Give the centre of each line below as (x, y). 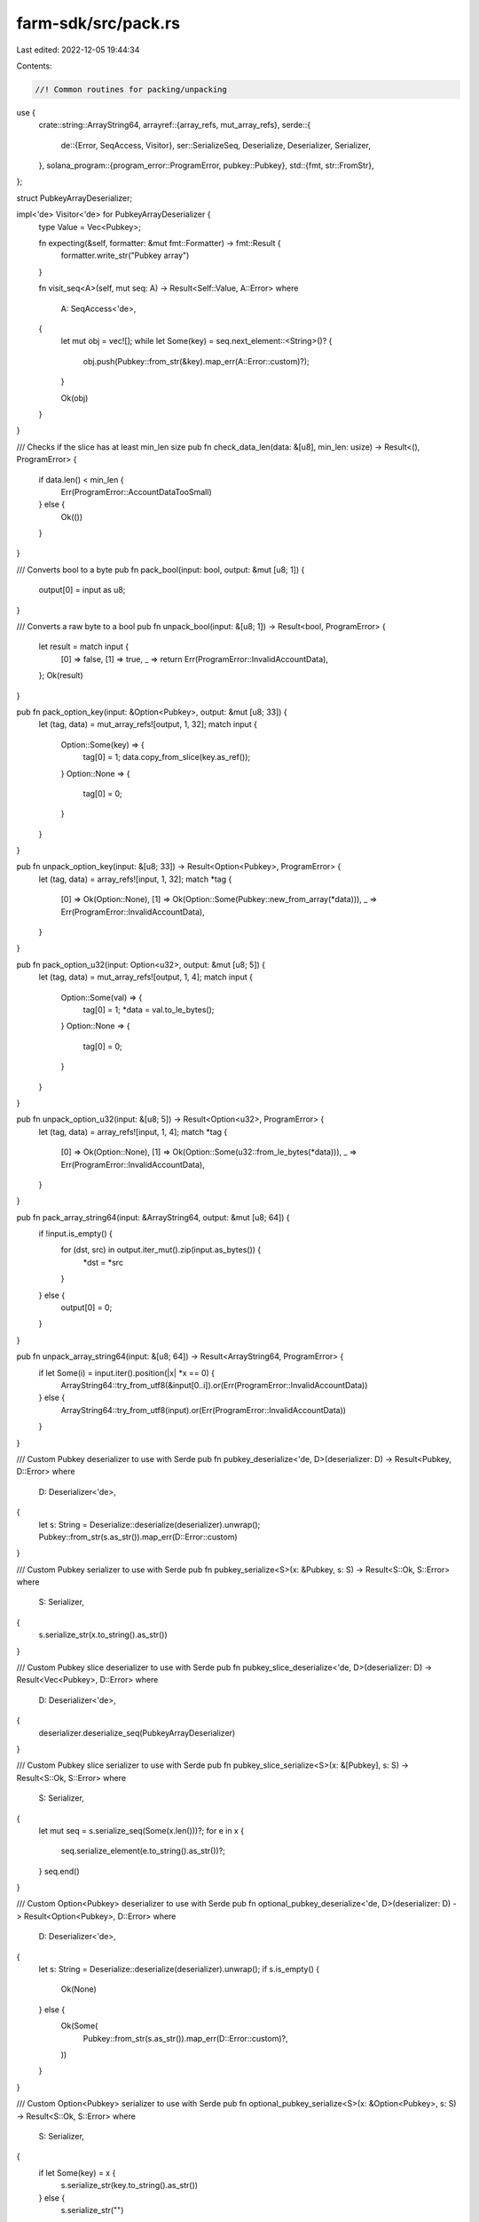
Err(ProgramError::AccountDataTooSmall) (136, 492)
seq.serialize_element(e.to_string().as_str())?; (143, 1851)
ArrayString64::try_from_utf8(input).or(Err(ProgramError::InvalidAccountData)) (203, 1410)
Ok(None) (79, 1989)
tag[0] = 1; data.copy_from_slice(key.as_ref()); (167, 757)
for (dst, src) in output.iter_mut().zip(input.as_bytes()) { (161, 1250)
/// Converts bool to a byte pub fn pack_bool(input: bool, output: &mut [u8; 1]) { (161, 570)
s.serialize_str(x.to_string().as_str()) (103, 1635)
